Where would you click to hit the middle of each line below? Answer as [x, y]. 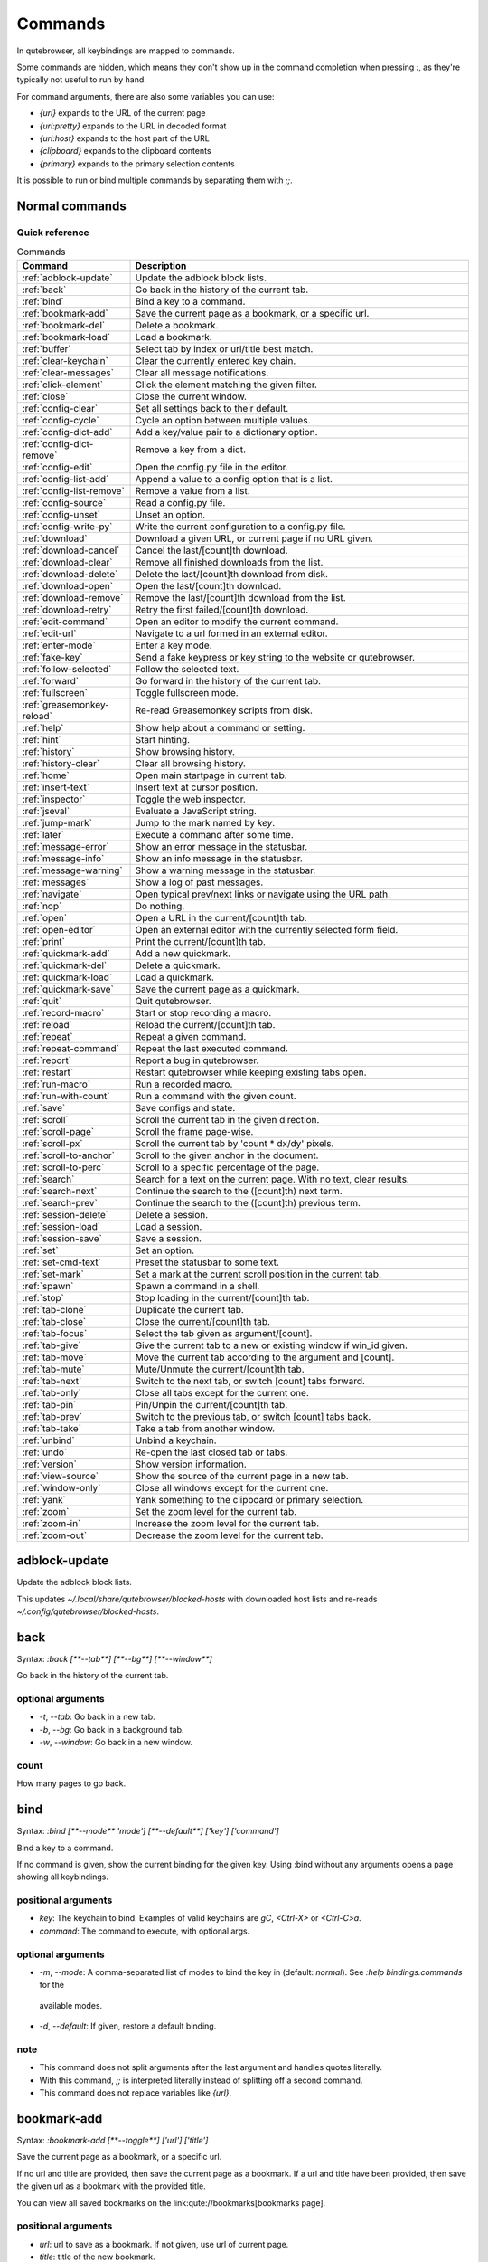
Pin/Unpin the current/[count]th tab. [211, 1404]
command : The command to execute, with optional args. [145, 1931]
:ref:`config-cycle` [61, 420]
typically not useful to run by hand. [81, 80]
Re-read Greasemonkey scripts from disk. [224, 710]
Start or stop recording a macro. [203, 1012]
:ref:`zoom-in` [52, 1523]
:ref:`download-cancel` [71, 550]
